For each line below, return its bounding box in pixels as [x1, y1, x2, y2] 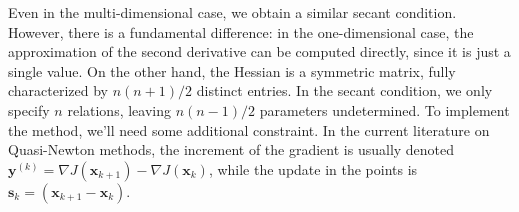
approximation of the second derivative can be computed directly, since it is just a [8, 41, 511, 62]
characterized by [8, 80, 109, 101]
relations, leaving [67, 99, 171, 120]
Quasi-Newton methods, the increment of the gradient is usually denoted [8, 139, 455, 160]
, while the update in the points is [208, 158, 418, 179]
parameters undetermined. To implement [259, 99, 510, 120]
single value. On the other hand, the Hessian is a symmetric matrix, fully [8, 60, 456, 81]
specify [8, 99, 50, 120]
